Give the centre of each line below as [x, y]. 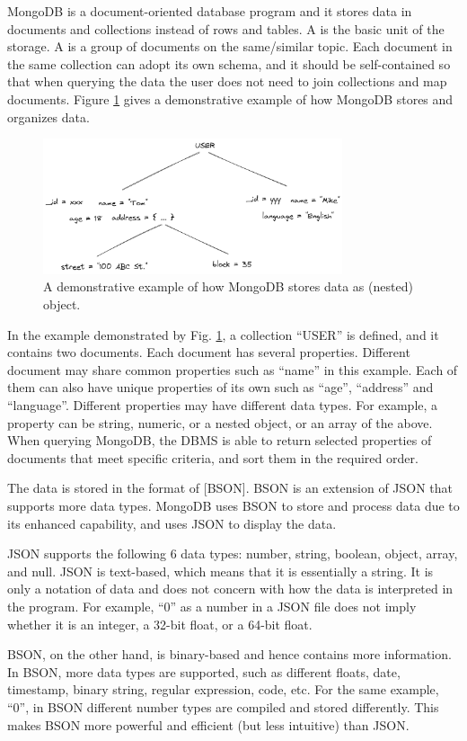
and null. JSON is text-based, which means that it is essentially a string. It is [220, 571]
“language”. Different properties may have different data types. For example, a [223, 405]
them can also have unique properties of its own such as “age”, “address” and [220, 387]
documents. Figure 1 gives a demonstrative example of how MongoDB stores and [230, 98]
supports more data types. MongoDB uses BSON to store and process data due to [233, 505]
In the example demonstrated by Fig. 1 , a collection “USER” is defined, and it [223, 334]
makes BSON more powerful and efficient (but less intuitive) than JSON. [208, 724]
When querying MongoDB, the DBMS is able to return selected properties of [220, 440]
